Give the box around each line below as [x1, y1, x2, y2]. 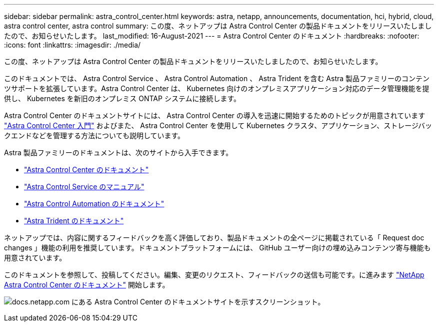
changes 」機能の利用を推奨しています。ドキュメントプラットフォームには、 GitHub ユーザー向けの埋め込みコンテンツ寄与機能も [4, 243, 431, 252]
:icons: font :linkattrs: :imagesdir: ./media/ [4, 41, 141, 49]
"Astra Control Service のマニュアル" [24, 182, 144, 191]
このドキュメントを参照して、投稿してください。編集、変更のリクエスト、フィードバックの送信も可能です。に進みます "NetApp [4, 270, 424, 279]
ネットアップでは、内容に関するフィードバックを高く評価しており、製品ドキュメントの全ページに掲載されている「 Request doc [4, 233, 424, 242]
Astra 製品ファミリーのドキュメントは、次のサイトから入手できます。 [4, 148, 233, 157]
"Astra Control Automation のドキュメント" [24, 199, 164, 208]
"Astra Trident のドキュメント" [24, 216, 124, 225]
